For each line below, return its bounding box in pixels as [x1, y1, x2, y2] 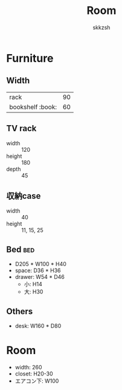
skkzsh [92, 24, 111, 31]
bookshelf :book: [9, 103, 57, 111]
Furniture [6, 51, 54, 65]
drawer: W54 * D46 [14, 273, 65, 281]
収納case [6, 191, 41, 201]
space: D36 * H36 [14, 267, 61, 274]
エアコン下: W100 [14, 377, 59, 385]
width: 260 [14, 363, 42, 371]
